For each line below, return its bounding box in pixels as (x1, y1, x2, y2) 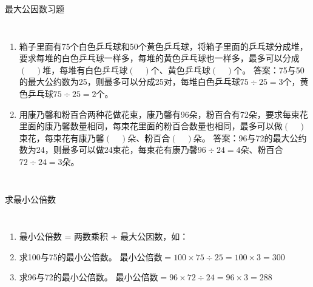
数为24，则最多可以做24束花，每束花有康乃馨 (19, 143, 198, 156)
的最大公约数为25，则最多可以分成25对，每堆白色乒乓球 (19, 75, 240, 88)
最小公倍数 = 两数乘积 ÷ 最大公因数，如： (19, 230, 189, 243)
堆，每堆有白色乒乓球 (42, 63, 128, 76)
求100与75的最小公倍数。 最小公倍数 (19, 250, 163, 263)
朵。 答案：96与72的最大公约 (193, 131, 307, 144)
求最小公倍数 (5, 192, 56, 205)
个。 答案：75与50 (234, 63, 305, 76)
